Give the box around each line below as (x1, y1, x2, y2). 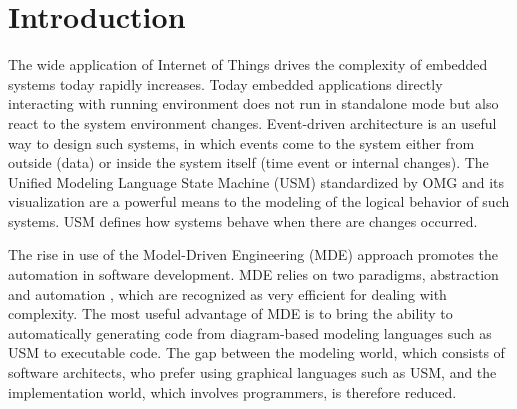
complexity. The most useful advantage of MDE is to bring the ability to (8, 303, 453, 324)
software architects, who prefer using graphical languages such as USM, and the (8, 362, 497, 383)
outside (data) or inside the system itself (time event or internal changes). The (8, 152, 489, 173)
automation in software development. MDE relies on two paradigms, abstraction (8, 264, 499, 285)
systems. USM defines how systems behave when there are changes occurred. (8, 210, 478, 231)
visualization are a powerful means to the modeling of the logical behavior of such (8, 191, 510, 212)
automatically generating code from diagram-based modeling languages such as (8, 322, 492, 343)
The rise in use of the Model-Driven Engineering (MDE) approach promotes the (8, 244, 499, 265)
